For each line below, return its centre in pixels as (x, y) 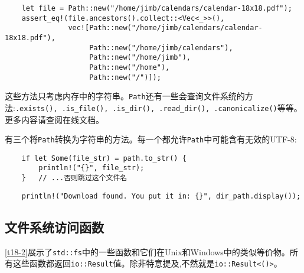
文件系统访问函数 (54, 227)
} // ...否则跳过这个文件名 (74, 178)
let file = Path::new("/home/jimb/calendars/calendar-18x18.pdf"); (157, 8)
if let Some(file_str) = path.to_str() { (104, 158)
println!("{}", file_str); (91, 168)
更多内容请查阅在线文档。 (54, 119)
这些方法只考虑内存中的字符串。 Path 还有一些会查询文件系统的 (125, 96)
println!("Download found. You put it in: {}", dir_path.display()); (161, 196)
